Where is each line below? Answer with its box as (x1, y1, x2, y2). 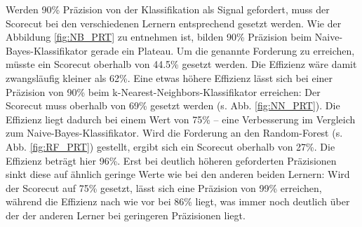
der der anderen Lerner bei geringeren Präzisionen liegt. (6, 207, 246, 222)
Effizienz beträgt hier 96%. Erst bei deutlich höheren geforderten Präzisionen (6, 153, 337, 167)
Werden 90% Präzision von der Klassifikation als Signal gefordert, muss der (6, 2, 330, 16)
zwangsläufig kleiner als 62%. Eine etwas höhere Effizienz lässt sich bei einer (6, 70, 333, 85)
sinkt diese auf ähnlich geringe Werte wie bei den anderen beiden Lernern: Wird (6, 167, 350, 181)
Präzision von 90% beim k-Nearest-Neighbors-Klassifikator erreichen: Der (6, 84, 321, 99)
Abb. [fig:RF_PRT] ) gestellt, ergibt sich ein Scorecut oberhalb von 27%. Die (6, 139, 335, 153)
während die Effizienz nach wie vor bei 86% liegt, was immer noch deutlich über (6, 194, 350, 209)
